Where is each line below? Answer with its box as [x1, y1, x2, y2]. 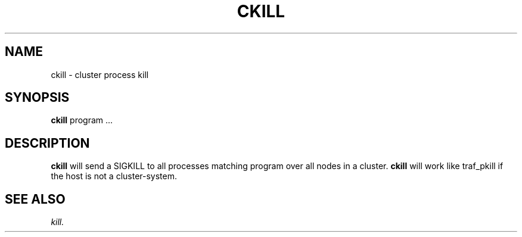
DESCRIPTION [5, 135, 90, 151]
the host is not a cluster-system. [51, 171, 177, 182]
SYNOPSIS [5, 90, 70, 105]
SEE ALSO [5, 191, 66, 207]
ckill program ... [51, 115, 113, 126]
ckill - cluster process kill [51, 69, 149, 80]
